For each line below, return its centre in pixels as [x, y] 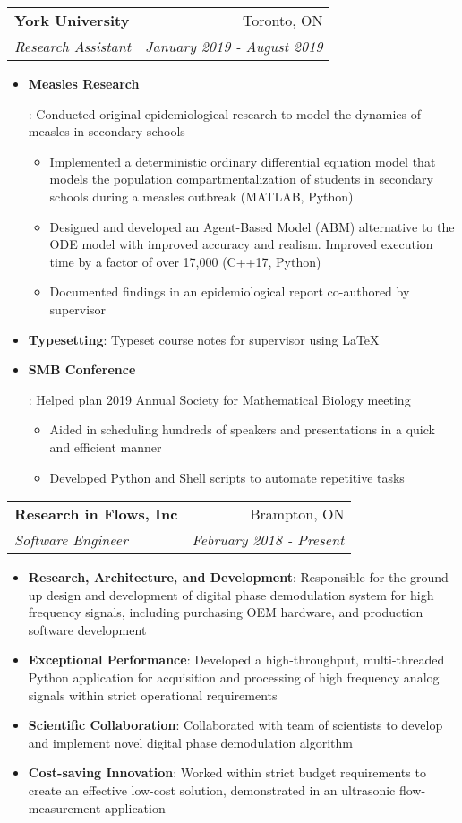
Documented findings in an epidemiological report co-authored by [230, 291]
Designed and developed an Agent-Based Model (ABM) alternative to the [252, 226]
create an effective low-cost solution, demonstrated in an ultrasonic [212, 790]
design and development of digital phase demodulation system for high [240, 594]
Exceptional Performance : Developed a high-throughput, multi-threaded [236, 660]
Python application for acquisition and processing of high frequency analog [234, 677]
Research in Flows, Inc [96, 514]
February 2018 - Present [268, 540]
